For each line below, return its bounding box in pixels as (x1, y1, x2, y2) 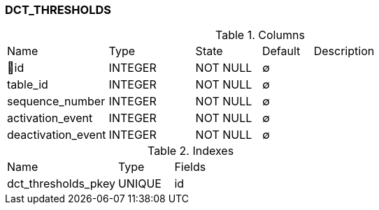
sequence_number (7, 94, 106, 109)
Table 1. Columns (215, 28, 305, 43)
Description (313, 44, 375, 59)
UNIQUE (117, 177, 162, 191)
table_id (7, 77, 48, 92)
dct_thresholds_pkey (7, 177, 115, 191)
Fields (174, 160, 206, 174)
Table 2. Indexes (147, 144, 234, 158)
